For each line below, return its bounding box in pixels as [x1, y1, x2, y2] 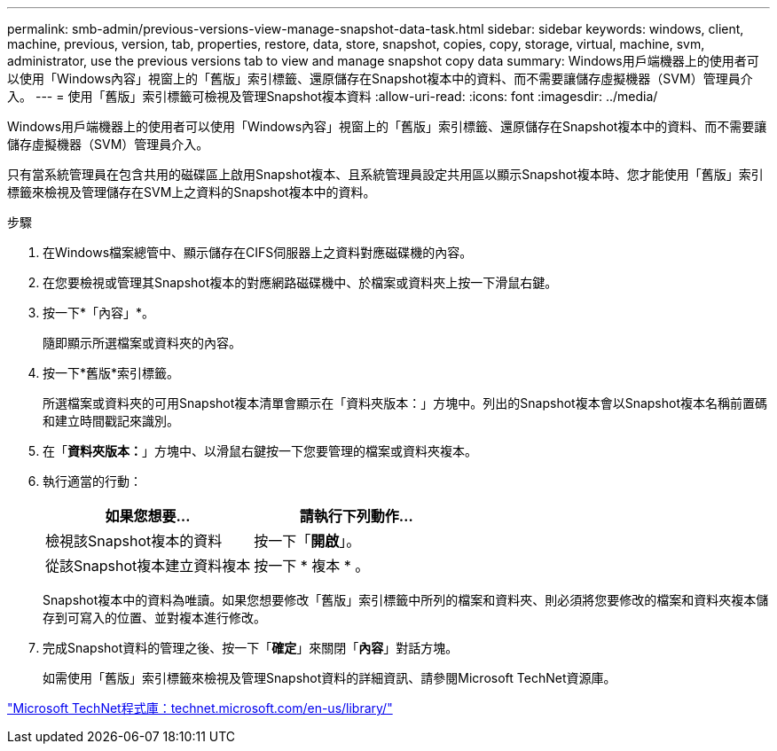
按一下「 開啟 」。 [254, 532, 361, 550]
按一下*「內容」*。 [43, 305, 155, 320]
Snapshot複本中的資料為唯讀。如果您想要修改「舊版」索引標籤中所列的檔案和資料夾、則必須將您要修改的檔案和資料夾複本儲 [43, 592, 769, 607]
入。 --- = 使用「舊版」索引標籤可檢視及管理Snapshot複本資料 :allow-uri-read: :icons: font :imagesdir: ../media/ [7, 89, 658, 104]
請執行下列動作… [299, 507, 413, 525]
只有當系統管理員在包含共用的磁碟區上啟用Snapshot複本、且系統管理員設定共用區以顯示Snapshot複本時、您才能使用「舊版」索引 [7, 167, 764, 182]
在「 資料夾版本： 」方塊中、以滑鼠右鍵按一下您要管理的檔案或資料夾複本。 [43, 443, 477, 458]
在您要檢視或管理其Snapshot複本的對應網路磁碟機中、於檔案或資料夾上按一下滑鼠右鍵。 [43, 275, 558, 290]
